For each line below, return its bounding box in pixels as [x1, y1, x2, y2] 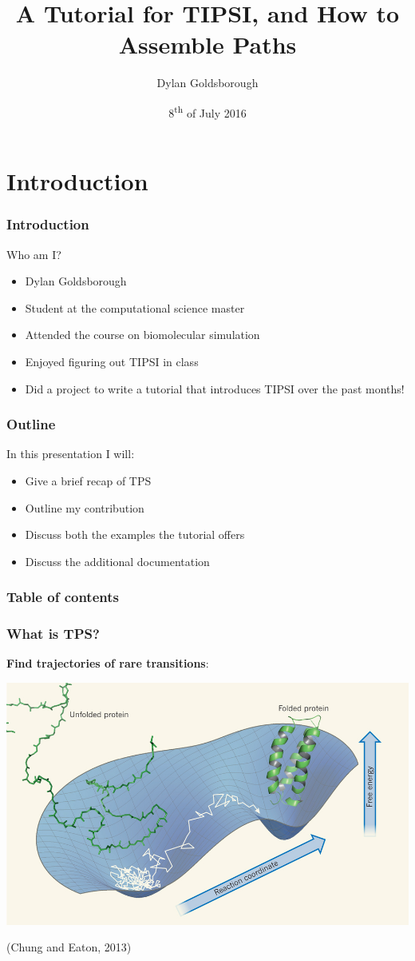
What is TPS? [6, 624, 100, 644]
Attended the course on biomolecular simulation [25, 326, 260, 343]
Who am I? [6, 245, 61, 262]
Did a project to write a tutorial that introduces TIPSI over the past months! [25, 380, 405, 397]
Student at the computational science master [25, 299, 245, 316]
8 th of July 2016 [168, 102, 247, 121]
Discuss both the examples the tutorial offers [25, 526, 245, 543]
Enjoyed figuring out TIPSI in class [25, 353, 199, 369]
